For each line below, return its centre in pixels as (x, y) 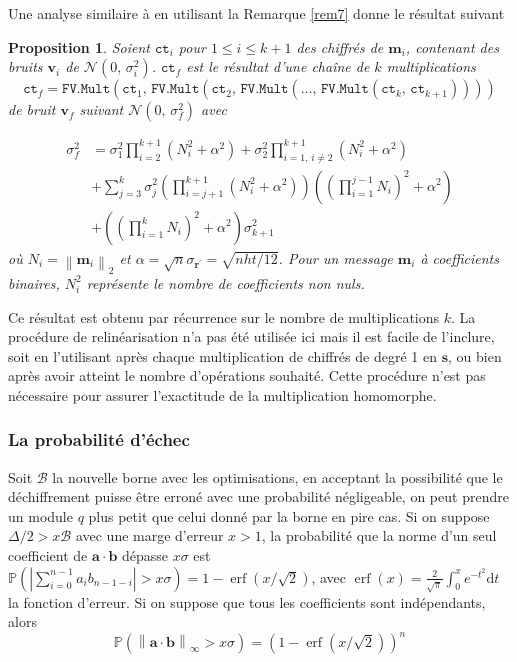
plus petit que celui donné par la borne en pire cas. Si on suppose (289, 515)
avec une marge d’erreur (149, 535)
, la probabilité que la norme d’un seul (379, 535)
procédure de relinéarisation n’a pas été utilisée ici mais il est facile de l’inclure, (251, 336)
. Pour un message (335, 257)
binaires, (34, 282)
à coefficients (459, 257)
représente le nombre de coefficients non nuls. (225, 282)
